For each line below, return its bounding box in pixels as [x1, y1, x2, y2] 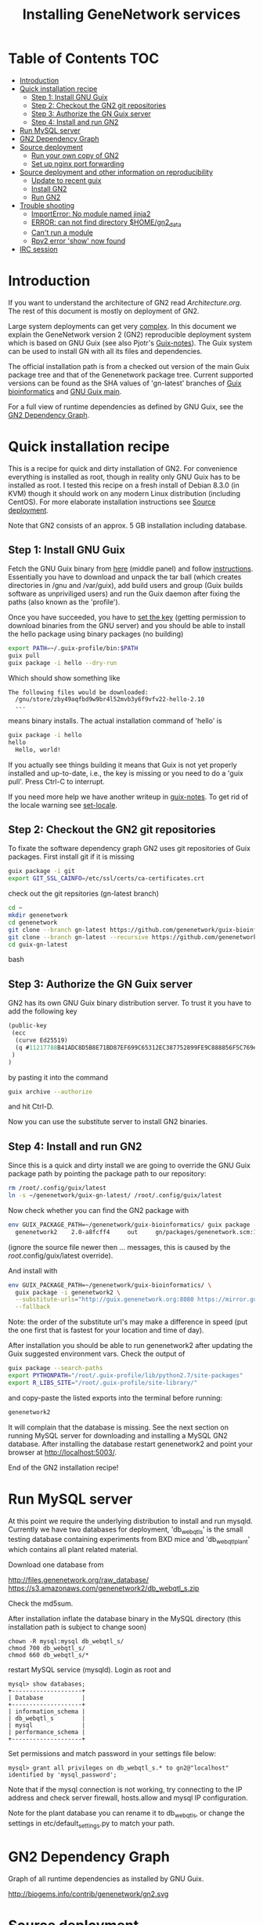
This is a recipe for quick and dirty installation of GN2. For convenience [8, 463, 238, 473]
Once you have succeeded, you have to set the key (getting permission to [8, 612, 247, 622]
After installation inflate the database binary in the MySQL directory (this [8, 1614, 241, 1624]
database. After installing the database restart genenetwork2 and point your [8, 1439, 253, 1448]
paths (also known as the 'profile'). [8, 597, 121, 607]
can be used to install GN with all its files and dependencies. [8, 346, 203, 356]
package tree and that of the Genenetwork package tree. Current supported [8, 370, 254, 379]
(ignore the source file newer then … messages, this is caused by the [8, 1242, 231, 1251]
